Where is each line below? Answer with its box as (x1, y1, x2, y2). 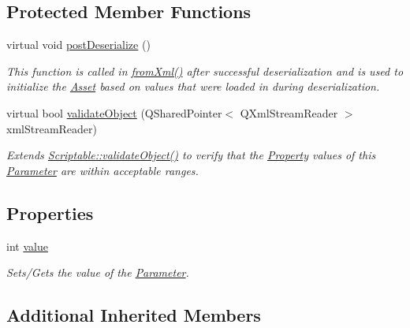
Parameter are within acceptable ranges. (6, 162, 199, 178)
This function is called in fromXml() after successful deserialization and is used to (6, 62, 404, 79)
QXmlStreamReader (240, 104, 338, 121)
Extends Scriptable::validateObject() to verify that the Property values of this (6, 147, 376, 163)
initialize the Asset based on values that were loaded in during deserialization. (6, 78, 380, 95)
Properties (6, 200, 94, 225)
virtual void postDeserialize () (6, 36, 151, 53)
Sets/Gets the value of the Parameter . (6, 264, 189, 281)
